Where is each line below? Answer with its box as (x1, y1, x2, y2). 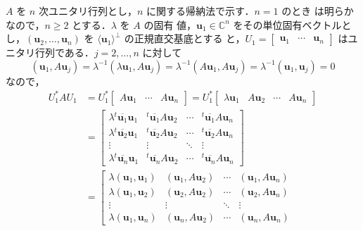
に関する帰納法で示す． (146, 4, 255, 18)
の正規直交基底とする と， (124, 31, 246, 46)
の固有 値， (144, 17, 197, 32)
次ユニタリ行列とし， (38, 4, 137, 18)
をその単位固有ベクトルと (233, 17, 352, 32)
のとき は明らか (281, 4, 354, 18)
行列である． (34, 45, 94, 60)
